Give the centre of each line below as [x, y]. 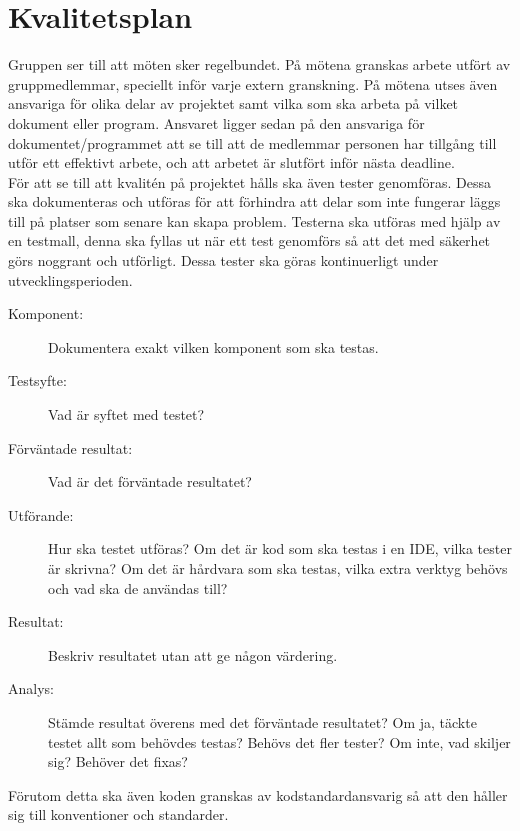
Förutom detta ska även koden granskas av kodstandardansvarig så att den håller [258, 794]
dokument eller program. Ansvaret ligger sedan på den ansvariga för [216, 122]
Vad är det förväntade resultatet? [150, 481]
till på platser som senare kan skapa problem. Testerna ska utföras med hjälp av [254, 220]
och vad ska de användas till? [138, 587]
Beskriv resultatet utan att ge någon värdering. [193, 654]
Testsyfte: [37, 380]
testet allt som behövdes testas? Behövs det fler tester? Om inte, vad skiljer [279, 741]
